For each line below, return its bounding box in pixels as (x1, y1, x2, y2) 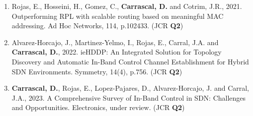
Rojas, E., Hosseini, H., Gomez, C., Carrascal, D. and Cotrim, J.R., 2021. (11, 1, 242, 11)
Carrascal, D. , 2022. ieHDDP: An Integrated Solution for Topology (11, 47, 222, 57)
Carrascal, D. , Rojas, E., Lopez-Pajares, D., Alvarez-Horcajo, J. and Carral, (11, 83, 250, 93)
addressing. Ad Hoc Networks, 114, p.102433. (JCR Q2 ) (11, 20, 183, 31)
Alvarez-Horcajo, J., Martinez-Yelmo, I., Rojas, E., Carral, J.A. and (11, 37, 219, 47)
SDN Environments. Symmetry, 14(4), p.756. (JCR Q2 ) (11, 66, 182, 76)
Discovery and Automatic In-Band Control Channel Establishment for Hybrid (11, 56, 249, 66)
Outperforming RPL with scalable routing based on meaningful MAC (11, 10, 224, 21)
